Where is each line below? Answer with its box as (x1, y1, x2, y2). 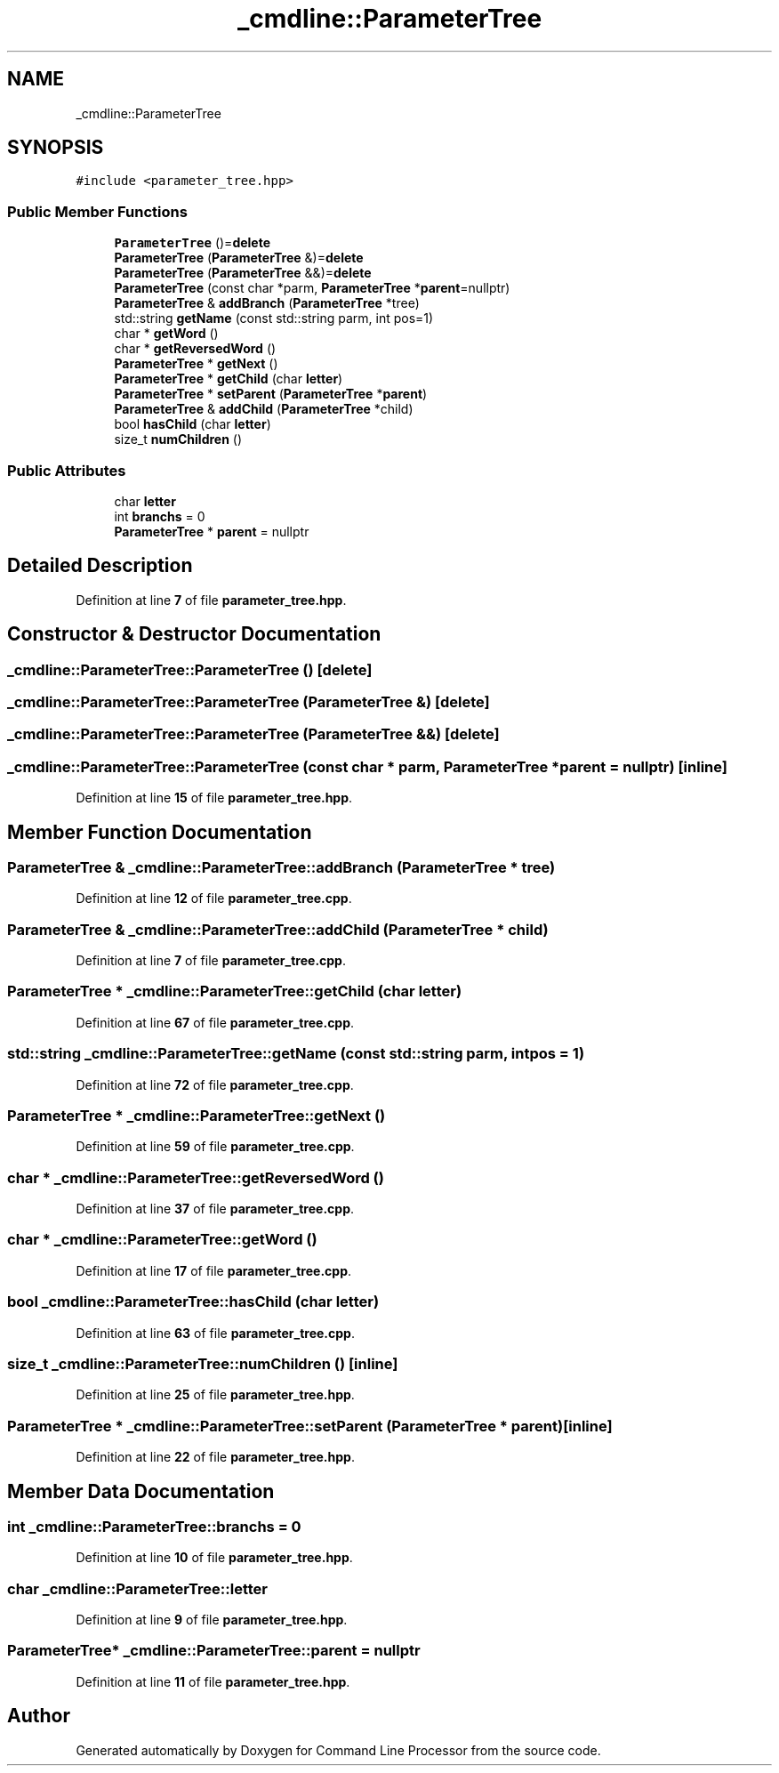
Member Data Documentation (7, 1479, 275, 1503)
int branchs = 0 (114, 508, 205, 524)
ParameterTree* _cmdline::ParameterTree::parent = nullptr (7, 1641, 421, 1660)
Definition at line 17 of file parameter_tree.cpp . (76, 1262, 352, 1278)
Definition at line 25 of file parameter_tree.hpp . (76, 1387, 355, 1403)
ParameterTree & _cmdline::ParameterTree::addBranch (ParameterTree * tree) (7, 858, 556, 876)
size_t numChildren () (114, 431, 243, 447)
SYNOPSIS (7, 136, 104, 159)
